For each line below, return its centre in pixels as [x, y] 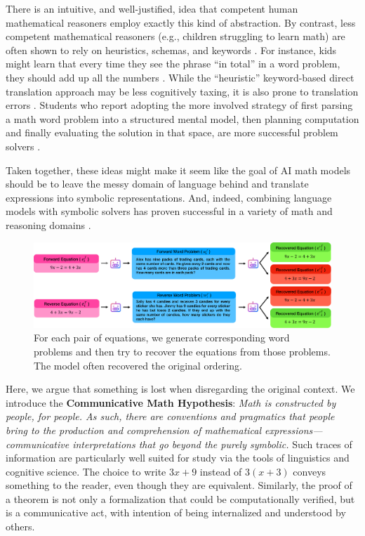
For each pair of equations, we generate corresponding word [162, 338]
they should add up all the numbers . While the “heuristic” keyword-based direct [180, 77]
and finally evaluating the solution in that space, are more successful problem [172, 132]
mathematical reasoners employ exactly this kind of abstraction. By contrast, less [181, 22]
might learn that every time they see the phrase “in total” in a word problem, [173, 64]
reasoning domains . [48, 224]
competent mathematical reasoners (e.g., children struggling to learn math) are [175, 36]
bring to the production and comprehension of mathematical [134, 430]
